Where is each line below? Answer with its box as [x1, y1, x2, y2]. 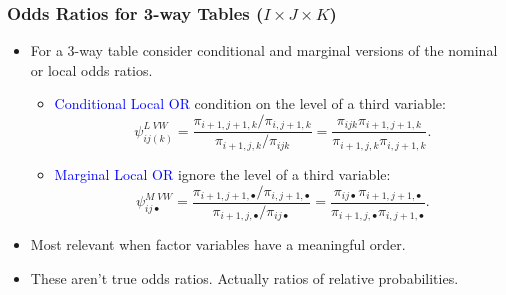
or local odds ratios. [30, 59, 153, 80]
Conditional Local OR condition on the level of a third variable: [54, 93, 446, 114]
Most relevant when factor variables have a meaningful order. [30, 234, 406, 255]
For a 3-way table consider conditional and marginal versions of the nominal [30, 40, 498, 61]
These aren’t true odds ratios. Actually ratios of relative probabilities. [30, 268, 459, 289]
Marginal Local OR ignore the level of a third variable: [54, 163, 391, 184]
